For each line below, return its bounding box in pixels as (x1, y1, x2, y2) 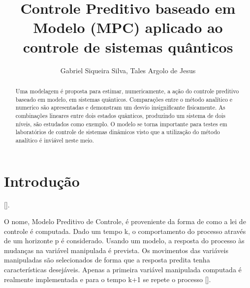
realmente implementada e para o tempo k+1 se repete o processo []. (4, 274, 211, 284)
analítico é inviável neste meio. (15, 136, 94, 144)
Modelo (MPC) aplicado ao (33, 17, 223, 37)
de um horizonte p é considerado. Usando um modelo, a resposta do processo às (4, 235, 245, 246)
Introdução (4, 171, 80, 191)
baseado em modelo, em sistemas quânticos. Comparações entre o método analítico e (15, 95, 233, 103)
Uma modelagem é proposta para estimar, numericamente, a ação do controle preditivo (15, 86, 239, 95)
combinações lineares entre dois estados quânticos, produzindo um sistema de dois (15, 111, 225, 119)
